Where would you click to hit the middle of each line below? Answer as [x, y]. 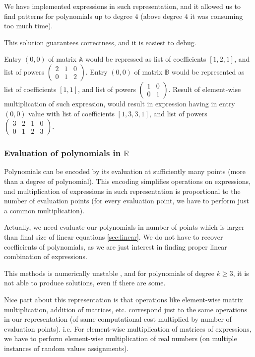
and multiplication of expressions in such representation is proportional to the [122, 191]
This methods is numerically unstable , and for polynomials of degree [109, 273]
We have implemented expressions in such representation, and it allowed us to [122, 6]
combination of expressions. [46, 256]
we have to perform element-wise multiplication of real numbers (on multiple [121, 338]
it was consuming [217, 16]
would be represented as [208, 71]
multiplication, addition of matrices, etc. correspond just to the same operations [126, 309]
